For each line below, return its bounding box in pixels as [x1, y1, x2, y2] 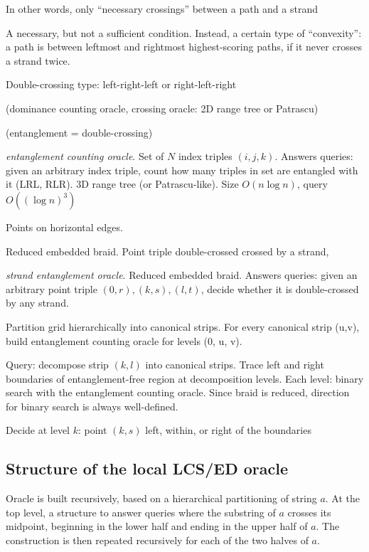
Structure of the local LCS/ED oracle [6, 457, 289, 479]
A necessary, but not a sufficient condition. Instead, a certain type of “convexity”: [6, 25, 362, 40]
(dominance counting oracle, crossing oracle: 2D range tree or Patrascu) [6, 100, 319, 115]
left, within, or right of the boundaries [145, 423, 311, 437]
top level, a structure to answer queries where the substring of [6, 504, 276, 519]
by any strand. [6, 295, 69, 310]
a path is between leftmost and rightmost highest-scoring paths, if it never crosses [6, 39, 362, 54]
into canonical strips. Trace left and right [145, 357, 324, 372]
